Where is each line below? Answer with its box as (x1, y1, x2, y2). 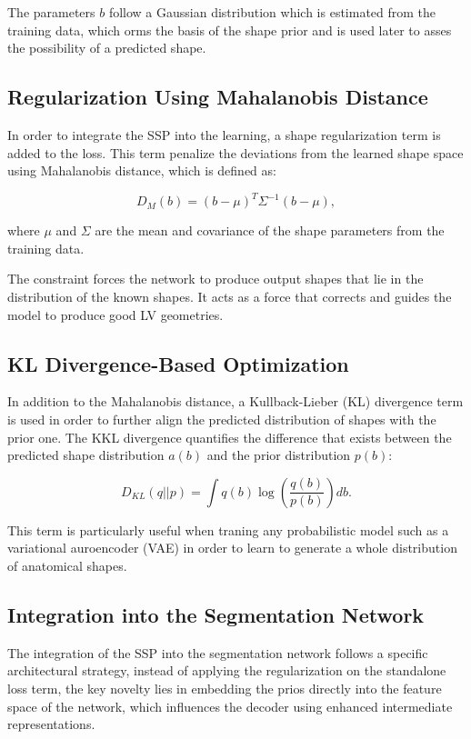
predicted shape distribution (7, 445, 165, 464)
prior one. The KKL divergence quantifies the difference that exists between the (7, 427, 452, 446)
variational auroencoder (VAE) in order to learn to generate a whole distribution (7, 538, 457, 557)
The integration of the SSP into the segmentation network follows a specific (7, 643, 428, 662)
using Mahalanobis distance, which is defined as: (7, 161, 276, 180)
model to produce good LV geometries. (7, 305, 224, 324)
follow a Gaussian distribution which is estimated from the (108, 3, 436, 21)
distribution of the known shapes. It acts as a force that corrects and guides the (7, 287, 452, 306)
